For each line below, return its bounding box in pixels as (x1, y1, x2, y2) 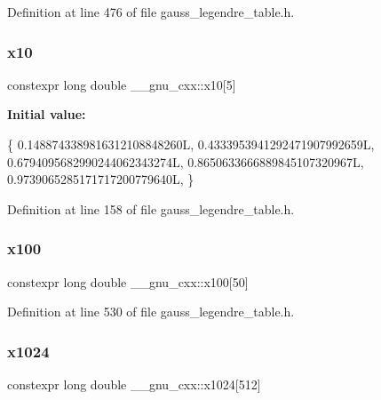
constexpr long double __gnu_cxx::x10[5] (7, 75, 236, 93)
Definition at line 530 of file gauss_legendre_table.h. (7, 302, 295, 321)
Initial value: (7, 105, 86, 124)
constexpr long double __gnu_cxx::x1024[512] (7, 375, 261, 393)
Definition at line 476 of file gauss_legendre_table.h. (7, 3, 295, 20)
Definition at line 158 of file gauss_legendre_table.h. (7, 199, 295, 218)
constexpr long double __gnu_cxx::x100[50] (7, 272, 249, 291)
